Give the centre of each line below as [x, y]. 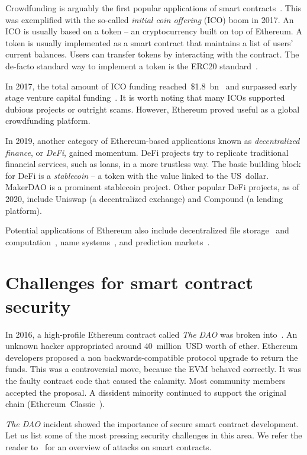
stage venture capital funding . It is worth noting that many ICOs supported [145, 97]
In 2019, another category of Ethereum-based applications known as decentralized [153, 140]
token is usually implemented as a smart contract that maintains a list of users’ [149, 42]
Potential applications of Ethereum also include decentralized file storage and [147, 230]
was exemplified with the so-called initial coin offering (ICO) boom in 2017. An [150, 19]
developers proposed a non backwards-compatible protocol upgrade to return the [152, 357]
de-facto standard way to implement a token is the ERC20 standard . [132, 65]
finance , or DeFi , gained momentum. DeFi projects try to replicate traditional [147, 152]
